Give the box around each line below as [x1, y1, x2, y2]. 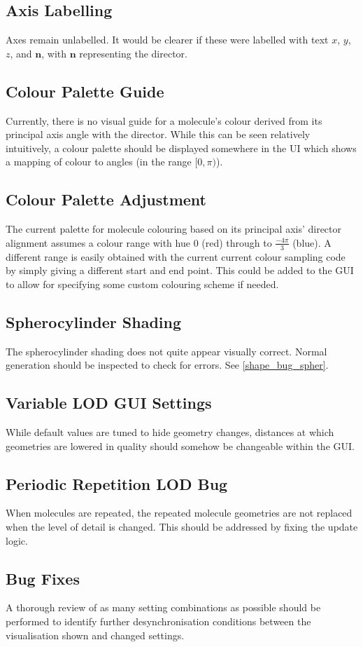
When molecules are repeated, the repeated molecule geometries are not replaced [6, 505, 353, 520]
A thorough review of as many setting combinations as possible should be [6, 600, 321, 615]
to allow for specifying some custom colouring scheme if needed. [6, 276, 279, 291]
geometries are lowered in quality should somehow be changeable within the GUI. [6, 438, 355, 453]
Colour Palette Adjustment [6, 189, 206, 210]
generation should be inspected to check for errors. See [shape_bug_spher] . [6, 357, 329, 372]
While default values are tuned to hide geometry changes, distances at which [6, 424, 334, 439]
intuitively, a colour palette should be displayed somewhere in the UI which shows [6, 140, 357, 155]
